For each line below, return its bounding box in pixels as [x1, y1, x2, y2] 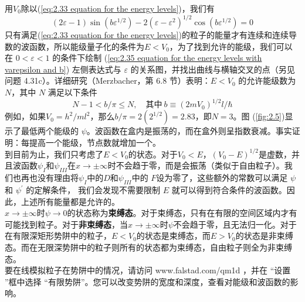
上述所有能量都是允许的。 [21, 195, 120, 207]
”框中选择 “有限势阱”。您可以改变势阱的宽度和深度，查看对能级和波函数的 [5, 275, 290, 287]
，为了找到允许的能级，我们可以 [169, 40, 293, 52]
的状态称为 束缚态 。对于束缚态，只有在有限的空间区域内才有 [67, 207, 297, 219]
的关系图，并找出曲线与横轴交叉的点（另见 [130, 63, 295, 75]
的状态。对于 [128, 147, 178, 160]
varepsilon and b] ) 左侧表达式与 [5, 63, 121, 75]
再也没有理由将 [21, 171, 79, 184]
